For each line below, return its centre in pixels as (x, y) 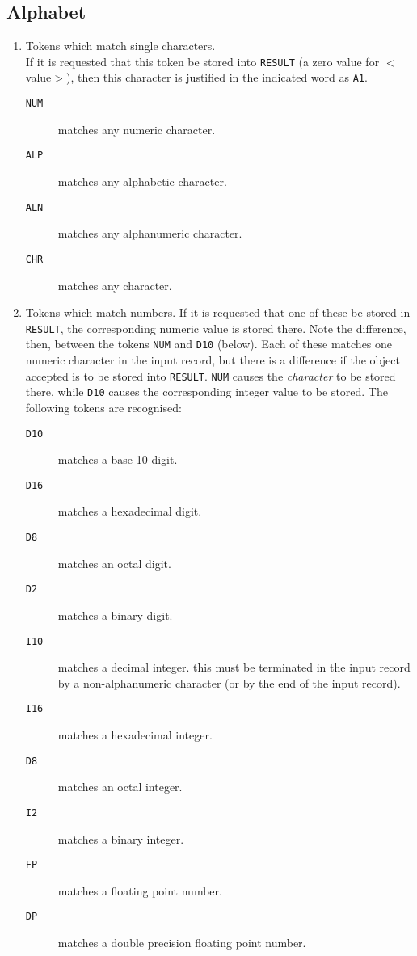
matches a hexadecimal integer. (135, 735)
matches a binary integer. (121, 838)
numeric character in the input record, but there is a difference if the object (213, 360)
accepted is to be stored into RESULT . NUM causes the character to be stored (211, 375)
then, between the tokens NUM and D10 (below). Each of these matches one (209, 344)
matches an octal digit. (114, 563)
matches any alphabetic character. (142, 181)
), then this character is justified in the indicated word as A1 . (217, 77)
